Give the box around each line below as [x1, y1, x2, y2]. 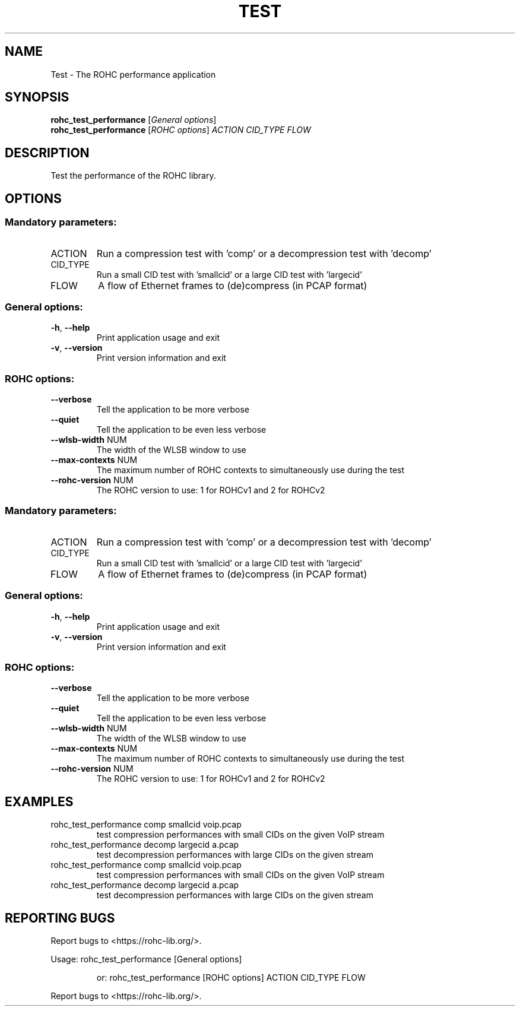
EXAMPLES [5, 794, 74, 809]
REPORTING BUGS [5, 910, 115, 926]
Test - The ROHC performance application [50, 69, 216, 80]
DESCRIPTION [5, 145, 90, 160]
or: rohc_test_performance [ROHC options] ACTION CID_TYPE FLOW [96, 972, 366, 983]
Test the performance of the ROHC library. [50, 170, 216, 181]
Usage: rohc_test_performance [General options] [50, 953, 242, 964]
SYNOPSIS [5, 90, 69, 105]
